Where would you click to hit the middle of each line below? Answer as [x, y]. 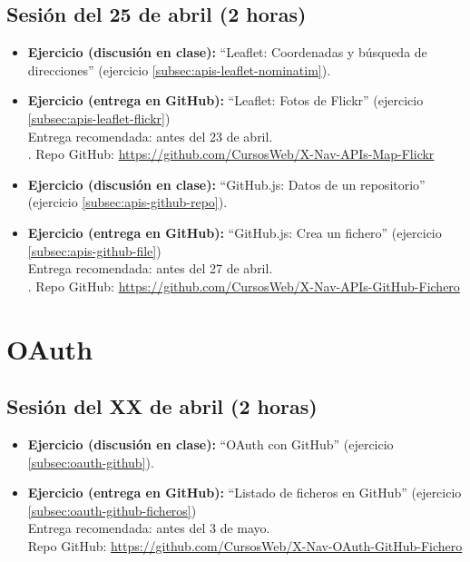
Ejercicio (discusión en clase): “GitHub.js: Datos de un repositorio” [226, 184]
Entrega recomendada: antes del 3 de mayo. [149, 528]
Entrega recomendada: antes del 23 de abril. [150, 136]
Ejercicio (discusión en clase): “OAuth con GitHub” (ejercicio [211, 444]
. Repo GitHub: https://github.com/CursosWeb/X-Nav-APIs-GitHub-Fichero [244, 286]
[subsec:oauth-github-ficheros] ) [112, 510]
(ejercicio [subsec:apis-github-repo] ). [127, 202]
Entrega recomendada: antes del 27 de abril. [150, 268]
